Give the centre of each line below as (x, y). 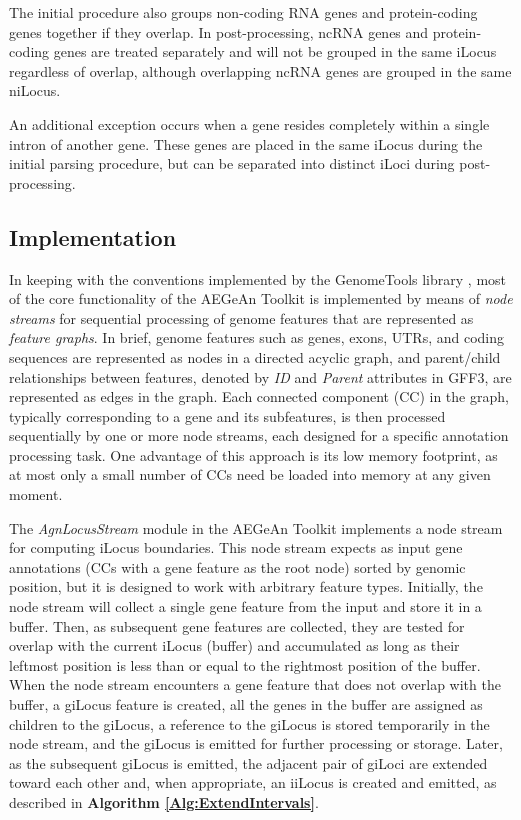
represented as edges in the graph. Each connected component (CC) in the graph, (259, 396)
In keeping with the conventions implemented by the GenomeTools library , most (258, 278)
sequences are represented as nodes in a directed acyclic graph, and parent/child (255, 356)
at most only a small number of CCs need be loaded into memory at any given (250, 474)
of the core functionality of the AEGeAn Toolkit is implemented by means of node (261, 298)
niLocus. (35, 90)
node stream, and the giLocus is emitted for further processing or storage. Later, (256, 743)
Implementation (93, 236)
